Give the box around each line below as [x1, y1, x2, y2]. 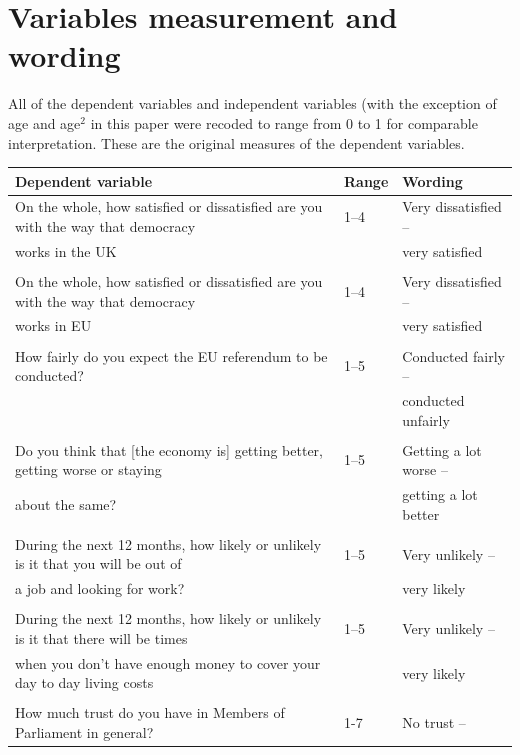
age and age [8, 112, 81, 133]
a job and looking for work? [15, 578, 185, 599]
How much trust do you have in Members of [15, 702, 285, 723]
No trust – [402, 712, 466, 733]
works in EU [15, 315, 92, 336]
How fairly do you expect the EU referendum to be [15, 345, 328, 366]
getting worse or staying [15, 459, 162, 480]
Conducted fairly [402, 345, 506, 366]
